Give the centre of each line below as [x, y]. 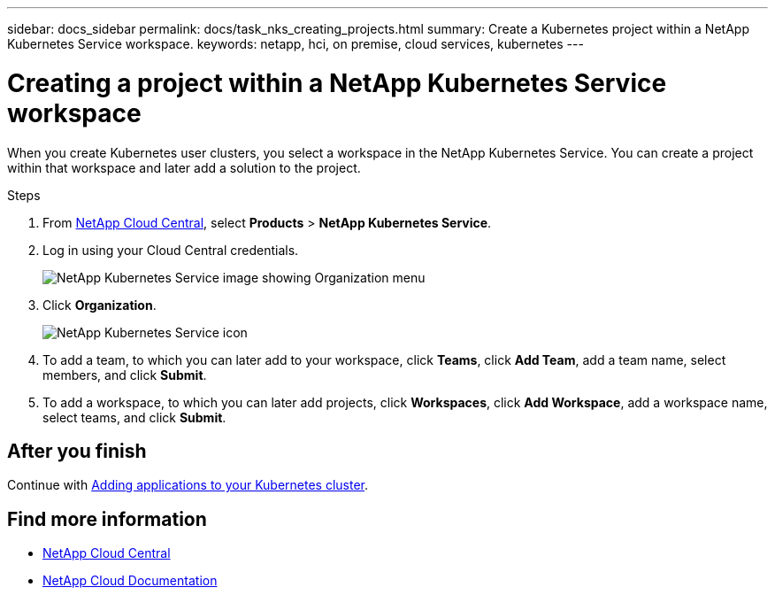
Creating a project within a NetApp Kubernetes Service [337, 83]
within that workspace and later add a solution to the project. [184, 167]
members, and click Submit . [125, 375]
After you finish [77, 451]
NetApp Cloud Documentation [130, 581]
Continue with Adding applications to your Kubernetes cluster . [188, 485]
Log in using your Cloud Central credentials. [171, 250]
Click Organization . [100, 305]
